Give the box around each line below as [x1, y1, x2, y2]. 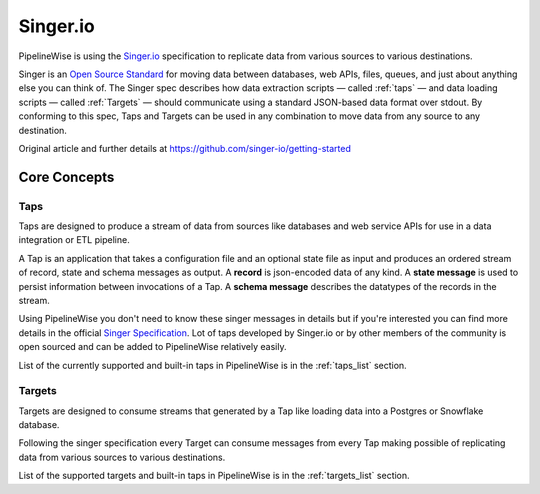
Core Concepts [18, 168, 115, 185]
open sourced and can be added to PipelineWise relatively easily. [18, 341, 287, 353]
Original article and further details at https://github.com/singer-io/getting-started [18, 142, 352, 154]
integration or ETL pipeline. [18, 234, 130, 246]
